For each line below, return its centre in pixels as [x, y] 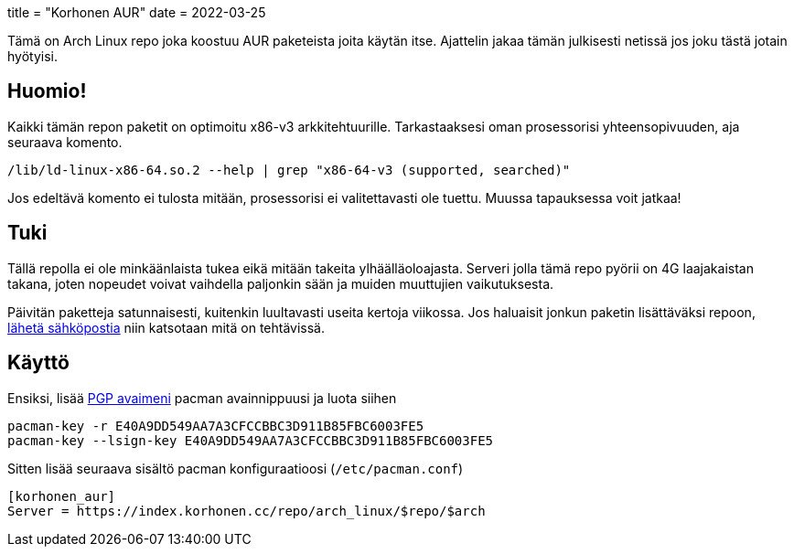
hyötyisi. [32, 56]
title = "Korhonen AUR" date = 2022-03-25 [137, 12]
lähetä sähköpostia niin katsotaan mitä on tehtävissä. [166, 327]
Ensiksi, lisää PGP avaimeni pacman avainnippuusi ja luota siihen [202, 398]
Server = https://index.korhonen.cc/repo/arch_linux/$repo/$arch [247, 511]
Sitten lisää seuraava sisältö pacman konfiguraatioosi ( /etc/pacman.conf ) [236, 468]
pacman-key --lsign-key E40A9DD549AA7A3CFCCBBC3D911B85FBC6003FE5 [251, 440]
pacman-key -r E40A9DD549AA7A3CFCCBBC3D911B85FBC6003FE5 [216, 426]
